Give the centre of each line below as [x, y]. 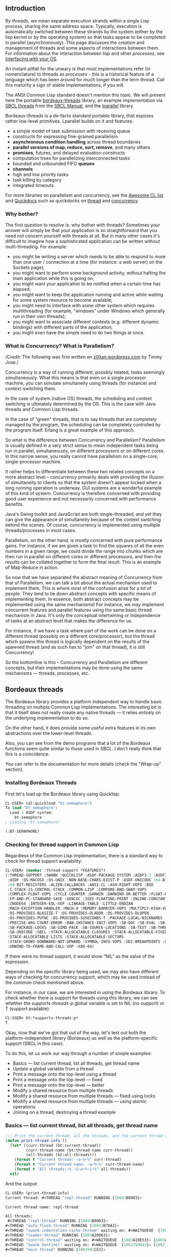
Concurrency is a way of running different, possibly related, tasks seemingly [85, 372]
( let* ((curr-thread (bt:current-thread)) [55, 1145]
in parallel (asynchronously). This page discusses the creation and [75, 42]
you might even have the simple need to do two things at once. [79, 333]
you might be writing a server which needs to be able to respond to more [89, 257]
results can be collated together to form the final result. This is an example [83, 562]
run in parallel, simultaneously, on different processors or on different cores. [85, 451]
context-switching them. [31, 388]
